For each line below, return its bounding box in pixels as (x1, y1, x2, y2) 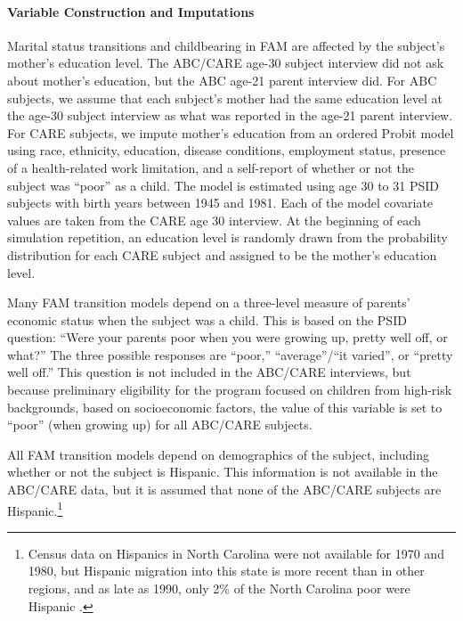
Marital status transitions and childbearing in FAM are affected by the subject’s (7, 36, 445, 54)
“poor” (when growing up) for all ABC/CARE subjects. (7, 415, 313, 434)
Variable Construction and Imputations (7, 2, 255, 20)
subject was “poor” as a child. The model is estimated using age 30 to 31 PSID (7, 176, 440, 194)
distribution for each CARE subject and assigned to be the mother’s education (7, 245, 437, 264)
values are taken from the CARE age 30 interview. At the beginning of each (7, 210, 421, 229)
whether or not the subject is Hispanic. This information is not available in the (7, 462, 438, 481)
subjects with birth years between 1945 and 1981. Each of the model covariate (7, 193, 434, 212)
